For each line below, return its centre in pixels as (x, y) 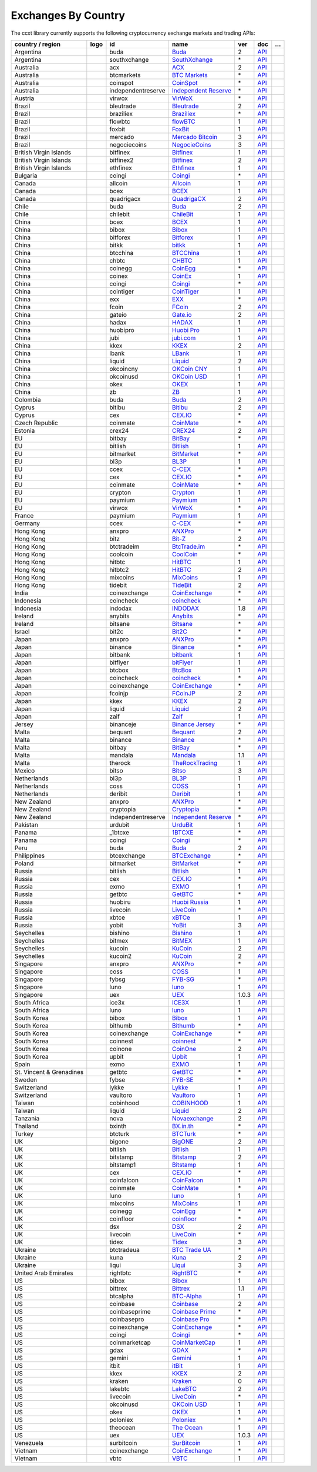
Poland (24, 863)
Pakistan (26, 824)
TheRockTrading (195, 762)
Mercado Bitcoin (195, 137)
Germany (27, 523)
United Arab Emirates (44, 1273)
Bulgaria (26, 175)
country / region (38, 44)
